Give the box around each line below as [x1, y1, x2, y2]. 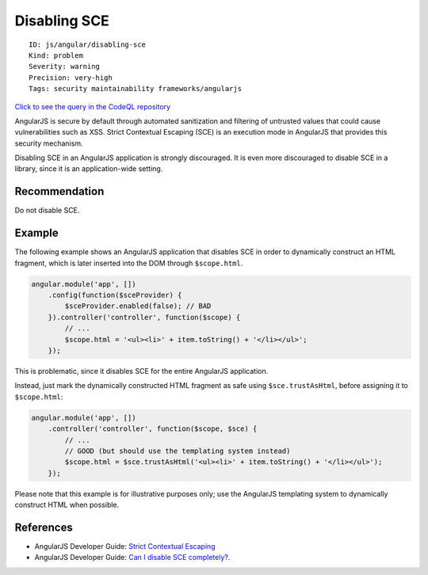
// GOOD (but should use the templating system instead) [64, 446, 291, 455]
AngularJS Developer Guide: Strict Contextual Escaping [34, 541, 216, 550]
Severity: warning [29, 62, 101, 71]
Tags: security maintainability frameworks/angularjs [29, 84, 242, 93]
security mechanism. [14, 139, 83, 148]
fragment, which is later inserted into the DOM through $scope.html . [14, 258, 243, 268]
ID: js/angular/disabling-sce [29, 40, 147, 49]
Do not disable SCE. [14, 206, 80, 215]
